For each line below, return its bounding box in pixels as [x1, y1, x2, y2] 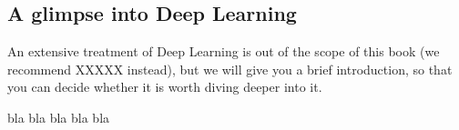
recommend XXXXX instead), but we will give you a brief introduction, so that [7, 59, 453, 78]
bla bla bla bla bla [7, 107, 110, 126]
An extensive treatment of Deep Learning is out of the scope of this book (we [7, 42, 440, 61]
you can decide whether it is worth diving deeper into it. [7, 77, 322, 96]
